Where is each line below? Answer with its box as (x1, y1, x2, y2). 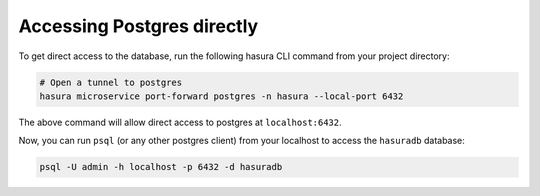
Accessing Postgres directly (18, 15, 259, 37)
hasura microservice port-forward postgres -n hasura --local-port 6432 (39, 90, 404, 102)
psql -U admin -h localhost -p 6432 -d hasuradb (39, 161, 283, 173)
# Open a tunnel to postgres (39, 76, 183, 88)
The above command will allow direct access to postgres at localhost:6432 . (18, 116, 342, 128)
